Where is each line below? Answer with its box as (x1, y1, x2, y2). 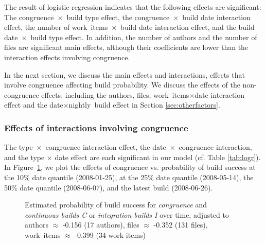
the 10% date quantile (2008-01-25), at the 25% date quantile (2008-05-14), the (4, 171, 254, 182)
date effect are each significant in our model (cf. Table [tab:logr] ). (55, 151, 261, 162)
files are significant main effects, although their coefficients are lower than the (4, 42, 249, 53)
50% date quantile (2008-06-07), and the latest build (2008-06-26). (4, 182, 213, 193)
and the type (4, 151, 45, 162)
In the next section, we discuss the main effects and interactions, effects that (4, 69, 245, 80)
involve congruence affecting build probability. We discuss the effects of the (4, 79, 240, 90)
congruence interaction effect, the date (45, 142, 166, 152)
